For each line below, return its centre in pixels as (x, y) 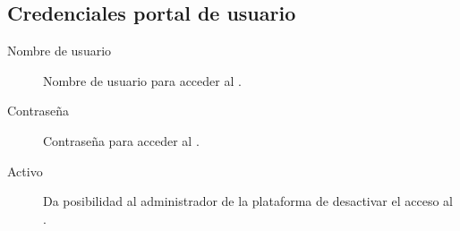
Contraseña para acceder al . (121, 140)
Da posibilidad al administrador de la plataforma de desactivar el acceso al (248, 201)
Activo (25, 171)
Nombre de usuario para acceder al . (142, 80)
